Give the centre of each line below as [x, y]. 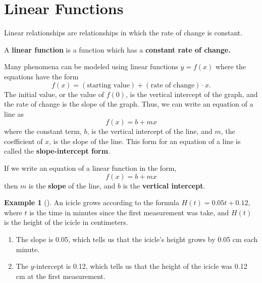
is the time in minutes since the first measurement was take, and [129, 212]
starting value [108, 85]
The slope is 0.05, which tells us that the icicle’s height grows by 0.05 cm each [137, 239]
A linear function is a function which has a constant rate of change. [117, 49]
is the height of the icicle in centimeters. [66, 222]
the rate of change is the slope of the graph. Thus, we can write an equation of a [129, 104]
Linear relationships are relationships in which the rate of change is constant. [123, 33]
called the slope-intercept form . [57, 151]
